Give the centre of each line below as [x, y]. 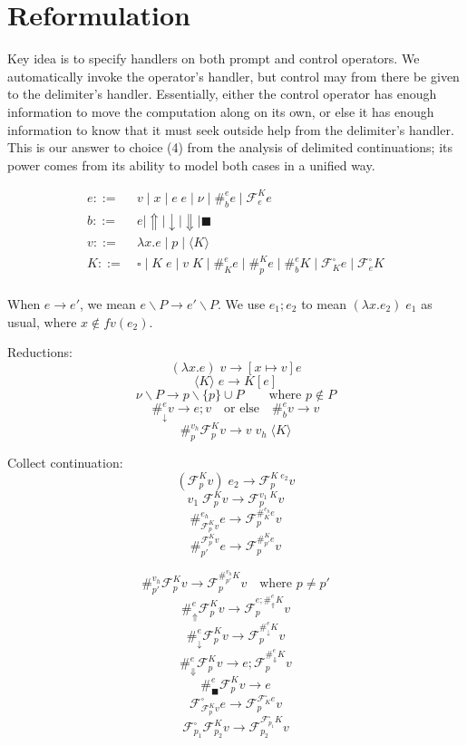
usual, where [42, 321]
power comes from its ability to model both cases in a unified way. [191, 164]
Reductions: [40, 352]
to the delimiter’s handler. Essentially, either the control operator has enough [222, 94]
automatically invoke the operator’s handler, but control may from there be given [233, 76]
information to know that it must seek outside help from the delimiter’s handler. [231, 129]
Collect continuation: [65, 462]
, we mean [108, 304]
